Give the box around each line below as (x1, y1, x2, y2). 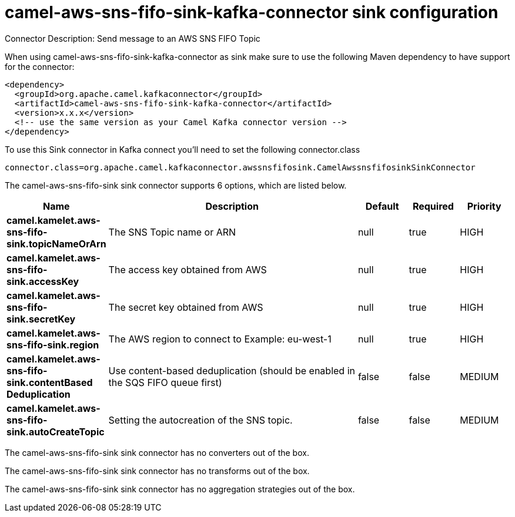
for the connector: (5, 61, 75, 72)
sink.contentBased (6, 376, 93, 388)
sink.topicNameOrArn (6, 237, 106, 250)
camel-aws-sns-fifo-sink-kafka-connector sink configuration (5, 2, 499, 22)
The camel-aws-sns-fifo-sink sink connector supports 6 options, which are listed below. (5, 180, 347, 190)
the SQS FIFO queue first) (108, 376, 222, 388)
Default (365, 200, 399, 212)
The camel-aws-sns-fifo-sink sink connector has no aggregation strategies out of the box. (5, 484, 355, 494)
